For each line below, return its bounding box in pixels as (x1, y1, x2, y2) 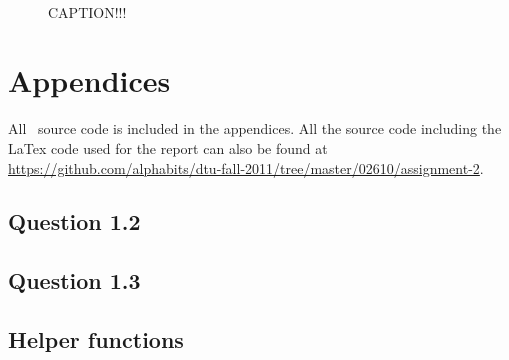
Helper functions (8, 324, 184, 355)
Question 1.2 (8, 206, 141, 237)
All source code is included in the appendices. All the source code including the (8, 118, 502, 139)
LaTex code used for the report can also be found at (8, 137, 328, 158)
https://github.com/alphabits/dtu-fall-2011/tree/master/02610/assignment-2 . (8, 157, 484, 178)
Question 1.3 (8, 265, 141, 296)
